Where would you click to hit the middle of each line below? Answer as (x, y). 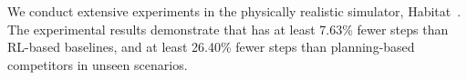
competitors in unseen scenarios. (98, 64)
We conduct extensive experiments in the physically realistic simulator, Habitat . (234, 11)
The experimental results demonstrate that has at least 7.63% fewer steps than (228, 29)
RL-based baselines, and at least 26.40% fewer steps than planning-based (211, 47)
